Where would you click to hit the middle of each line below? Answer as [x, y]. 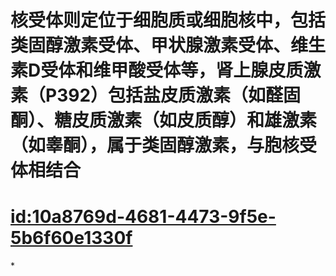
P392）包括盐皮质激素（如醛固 [173, 95]
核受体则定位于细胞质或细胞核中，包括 [168, 20]
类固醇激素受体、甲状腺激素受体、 [151, 45]
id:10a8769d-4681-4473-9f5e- [143, 217]
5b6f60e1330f [71, 238]
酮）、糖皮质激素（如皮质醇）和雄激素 [164, 120]
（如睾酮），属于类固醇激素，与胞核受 [164, 145]
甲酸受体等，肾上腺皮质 [207, 70]
